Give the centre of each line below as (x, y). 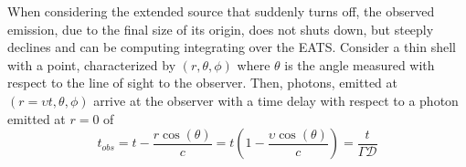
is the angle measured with (360, 64)
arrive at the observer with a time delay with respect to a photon (276, 100)
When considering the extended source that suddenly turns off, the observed (221, 11)
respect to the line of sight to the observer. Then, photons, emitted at (203, 83)
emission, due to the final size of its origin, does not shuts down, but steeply (221, 29)
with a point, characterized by (92, 64)
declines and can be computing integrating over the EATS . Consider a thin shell (232, 47)
